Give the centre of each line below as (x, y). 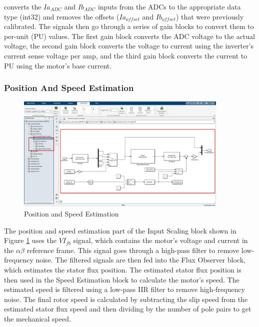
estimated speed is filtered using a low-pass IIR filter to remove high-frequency (124, 289)
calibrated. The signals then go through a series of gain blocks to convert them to (129, 26)
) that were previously (210, 16)
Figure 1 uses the (30, 240)
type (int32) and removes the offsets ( (62, 16)
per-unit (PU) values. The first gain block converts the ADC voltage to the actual (129, 36)
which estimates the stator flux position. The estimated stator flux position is (123, 269)
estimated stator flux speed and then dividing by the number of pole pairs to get (128, 309)
